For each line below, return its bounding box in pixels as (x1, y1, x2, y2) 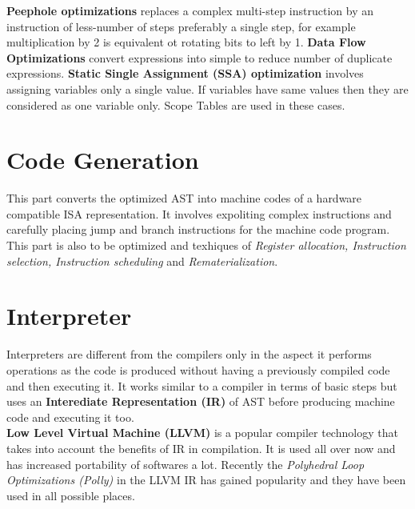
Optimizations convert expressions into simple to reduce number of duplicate (6, 49, 393, 66)
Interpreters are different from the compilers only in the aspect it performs (6, 346, 372, 363)
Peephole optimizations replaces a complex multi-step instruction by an (6, 2, 373, 18)
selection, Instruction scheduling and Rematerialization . (6, 252, 278, 269)
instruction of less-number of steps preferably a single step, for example (6, 18, 356, 34)
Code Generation (6, 143, 199, 176)
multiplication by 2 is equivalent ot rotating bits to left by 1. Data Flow (6, 34, 366, 50)
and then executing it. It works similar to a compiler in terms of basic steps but (6, 377, 397, 394)
